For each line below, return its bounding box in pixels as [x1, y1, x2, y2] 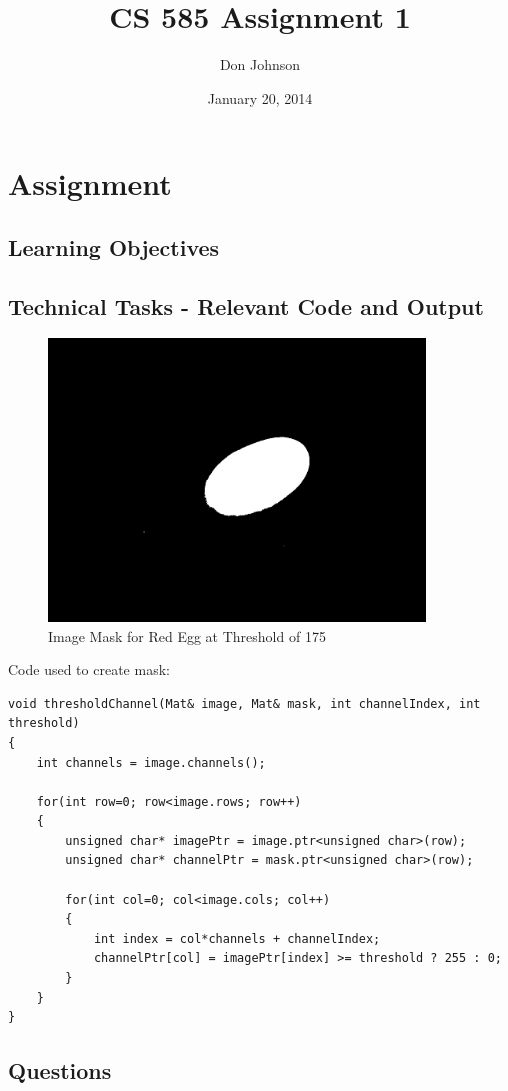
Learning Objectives [8, 231, 220, 262]
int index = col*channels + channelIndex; [93, 931, 381, 946]
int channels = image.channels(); [36, 755, 266, 770]
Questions [8, 1055, 112, 1086]
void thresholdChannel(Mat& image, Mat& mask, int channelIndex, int [8, 696, 481, 711]
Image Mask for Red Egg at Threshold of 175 [48, 625, 326, 646]
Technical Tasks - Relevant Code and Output [8, 290, 484, 321]
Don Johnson [219, 54, 301, 75]
